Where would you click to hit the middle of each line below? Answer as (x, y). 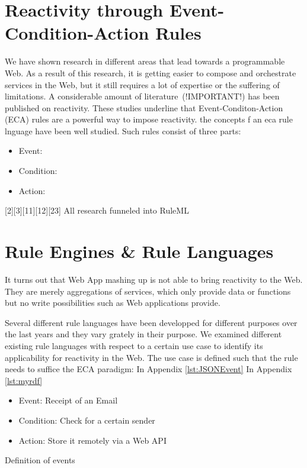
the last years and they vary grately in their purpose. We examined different (143, 334)
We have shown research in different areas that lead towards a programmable (145, 61)
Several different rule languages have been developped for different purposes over (151, 322)
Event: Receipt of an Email (68, 400)
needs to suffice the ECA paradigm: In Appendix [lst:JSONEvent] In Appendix (148, 369)
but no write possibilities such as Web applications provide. (113, 303)
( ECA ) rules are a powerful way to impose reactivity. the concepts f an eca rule (149, 119)
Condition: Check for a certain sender (87, 420)
